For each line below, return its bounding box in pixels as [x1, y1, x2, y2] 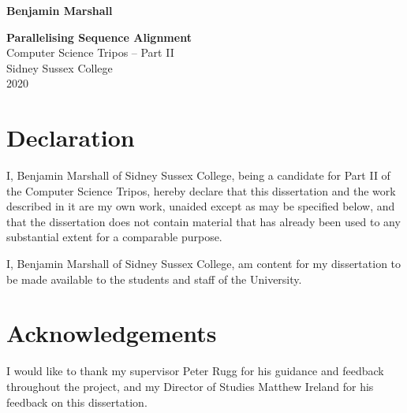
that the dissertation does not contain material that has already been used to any [6, 213, 401, 229]
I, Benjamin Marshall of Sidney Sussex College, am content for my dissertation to [6, 255, 401, 272]
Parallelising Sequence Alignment [6, 28, 192, 45]
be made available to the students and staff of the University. [6, 270, 302, 287]
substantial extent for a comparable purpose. [6, 229, 222, 245]
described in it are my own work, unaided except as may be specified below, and [6, 198, 395, 214]
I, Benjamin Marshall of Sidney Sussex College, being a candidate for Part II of [6, 167, 390, 184]
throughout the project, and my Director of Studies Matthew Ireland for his [6, 378, 374, 394]
